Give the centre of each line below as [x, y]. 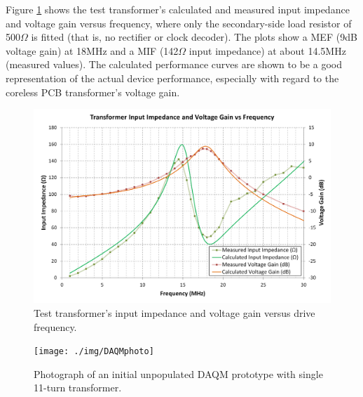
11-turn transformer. [78, 388]
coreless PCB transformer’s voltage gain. [93, 92]
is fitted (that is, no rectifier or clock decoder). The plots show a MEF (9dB [194, 37]
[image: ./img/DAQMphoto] [94, 352]
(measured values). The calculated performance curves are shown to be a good [174, 64]
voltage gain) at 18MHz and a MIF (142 [92, 50]
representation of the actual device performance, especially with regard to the [172, 78]
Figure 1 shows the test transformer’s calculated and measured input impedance [178, 9]
